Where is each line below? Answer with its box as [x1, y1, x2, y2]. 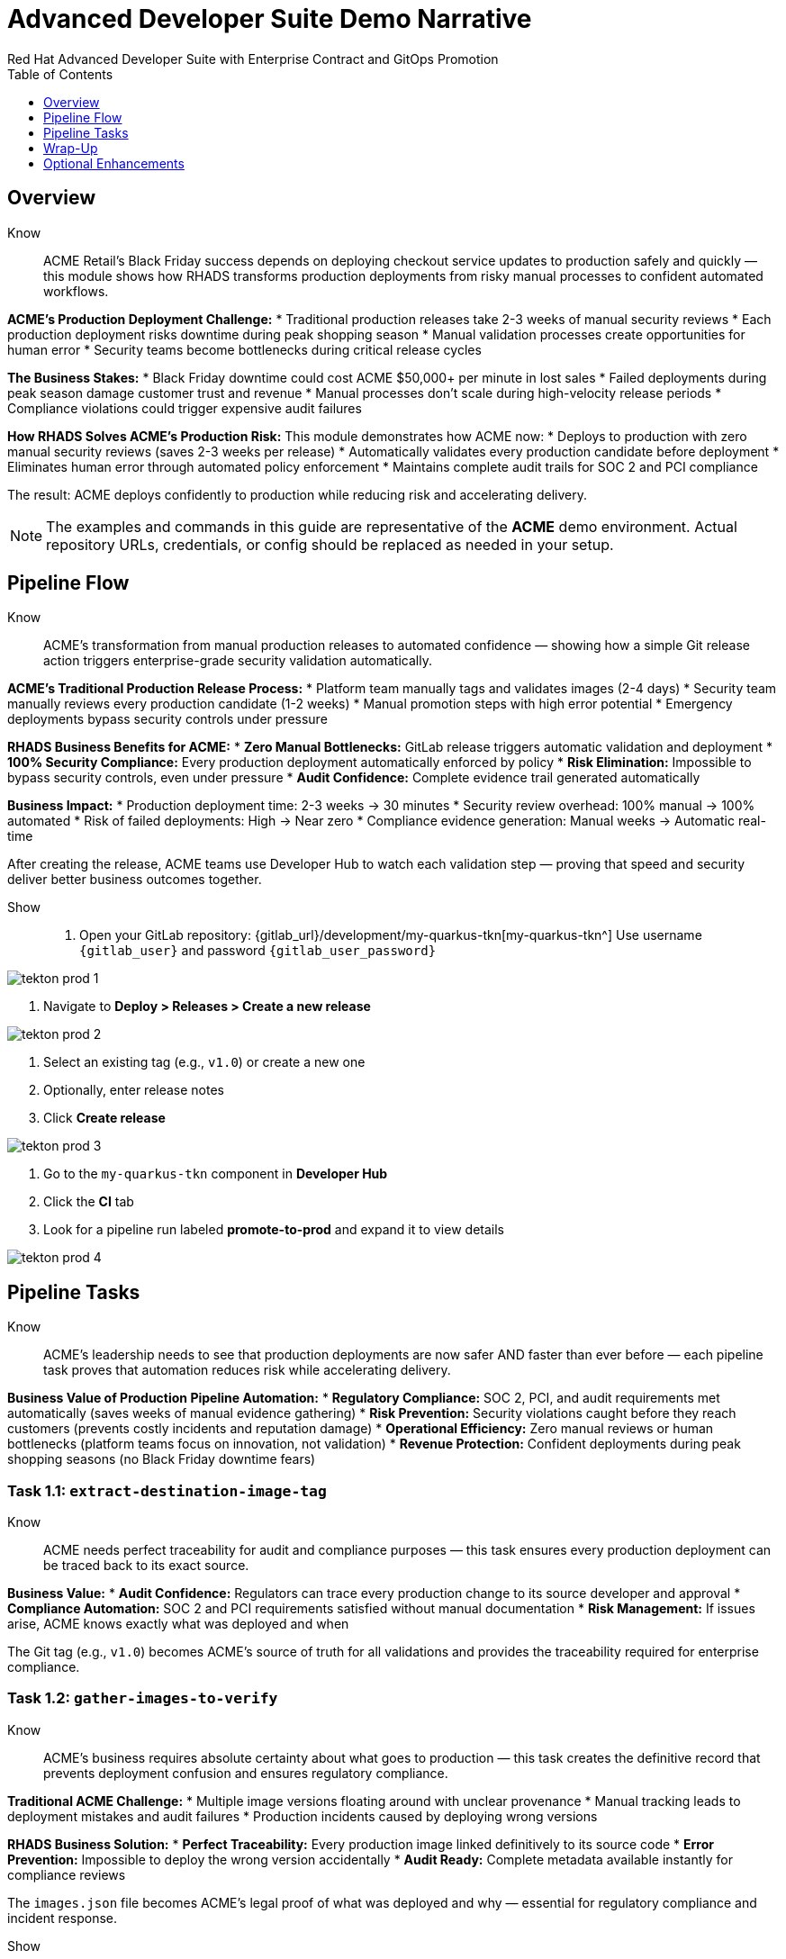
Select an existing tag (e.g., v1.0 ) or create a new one [43, 1054, 366, 1070]
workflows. [43, 283, 109, 299]
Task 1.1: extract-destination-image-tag [7, 1481, 327, 1500]
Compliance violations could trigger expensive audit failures [7, 400, 362, 416]
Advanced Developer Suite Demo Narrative [7, 4, 532, 34]
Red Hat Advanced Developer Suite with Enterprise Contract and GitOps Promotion [7, 50, 499, 67]
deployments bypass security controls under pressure [7, 711, 328, 727]
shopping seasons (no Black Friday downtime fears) [7, 1451, 316, 1467]
